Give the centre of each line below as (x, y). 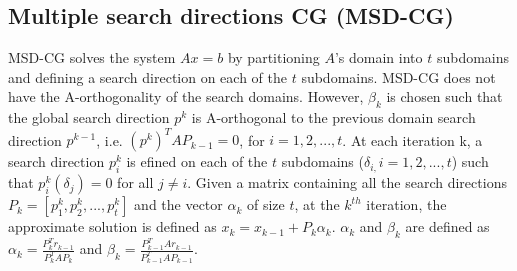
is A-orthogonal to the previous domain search (333, 117)
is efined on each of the (197, 161)
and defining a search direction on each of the (147, 76)
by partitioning (273, 57)
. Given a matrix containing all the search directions (347, 182)
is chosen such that (444, 96)
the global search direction (89, 117)
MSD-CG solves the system (92, 57)
